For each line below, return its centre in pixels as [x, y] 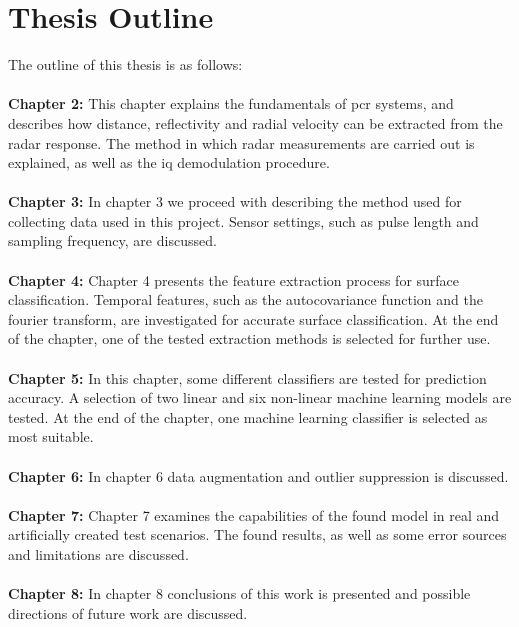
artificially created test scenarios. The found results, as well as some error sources [257, 534]
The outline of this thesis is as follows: [125, 64]
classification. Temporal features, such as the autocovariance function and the [245, 299]
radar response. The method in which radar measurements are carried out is [241, 142]
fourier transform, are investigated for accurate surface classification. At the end [253, 318]
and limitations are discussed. [98, 553]
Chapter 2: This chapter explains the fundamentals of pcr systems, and [231, 103]
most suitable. [51, 436]
